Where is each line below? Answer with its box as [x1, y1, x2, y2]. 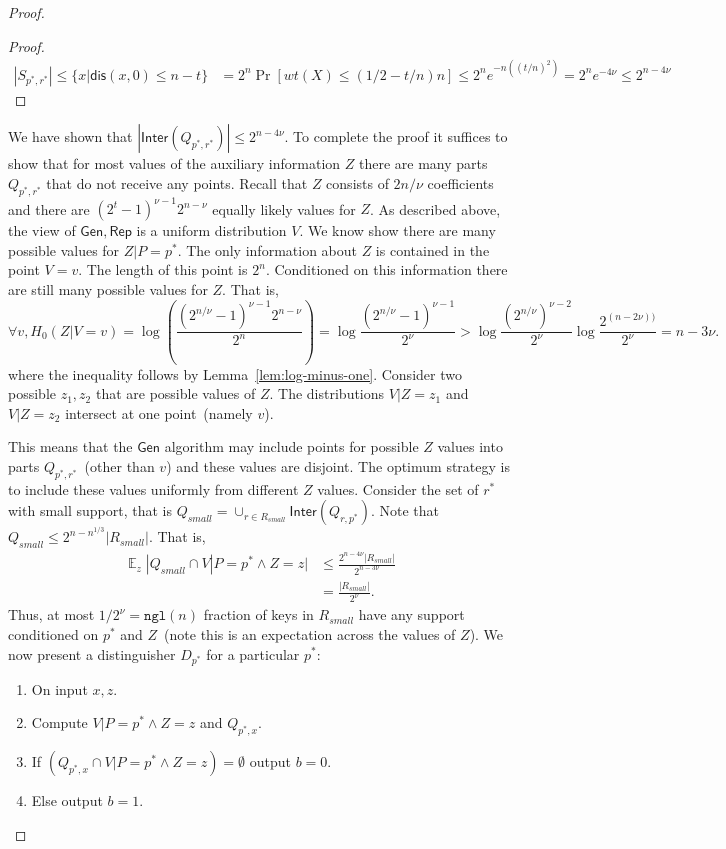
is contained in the [375, 239, 490, 260]
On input [31, 678, 88, 699]
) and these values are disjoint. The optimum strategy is [166, 455, 510, 476]
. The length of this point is [78, 259, 248, 280]
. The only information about [177, 239, 357, 260]
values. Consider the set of [317, 478, 479, 499]
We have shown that [8, 126, 133, 147]
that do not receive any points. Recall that [46, 172, 308, 193]
